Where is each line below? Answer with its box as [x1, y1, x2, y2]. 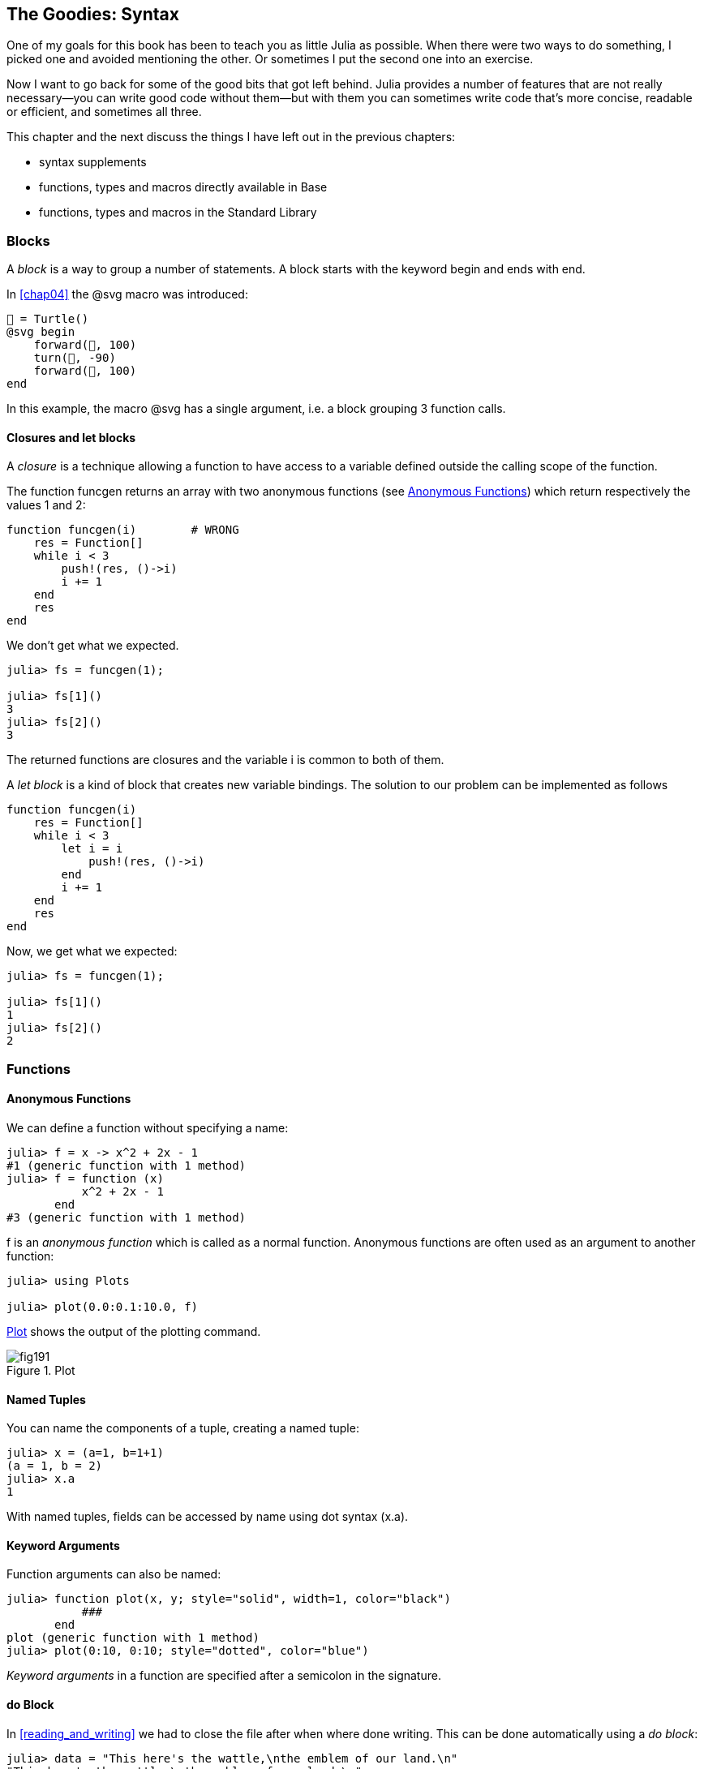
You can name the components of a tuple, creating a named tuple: [6, 1421, 359, 1436]
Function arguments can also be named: [6, 1567, 221, 1582]
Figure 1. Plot [6, 1363, 75, 1377]
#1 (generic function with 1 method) [6, 1158, 247, 1172]
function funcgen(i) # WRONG [6, 523, 239, 537]
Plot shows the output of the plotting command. [6, 1324, 261, 1338]
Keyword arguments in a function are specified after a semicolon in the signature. [6, 1668, 441, 1683]
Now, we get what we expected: [6, 944, 178, 959]
